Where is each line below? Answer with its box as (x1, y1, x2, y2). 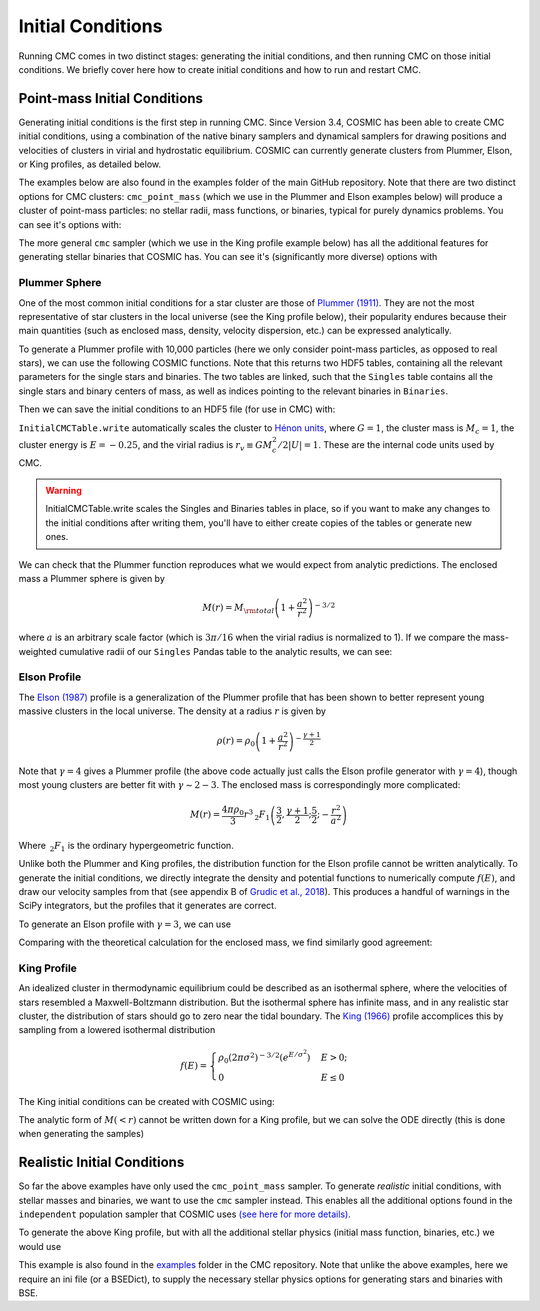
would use (18, 1240, 62, 1252)
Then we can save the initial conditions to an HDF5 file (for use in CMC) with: (18, 403, 336, 415)
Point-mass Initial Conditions (18, 90, 204, 107)
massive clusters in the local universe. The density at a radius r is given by (18, 705, 327, 717)
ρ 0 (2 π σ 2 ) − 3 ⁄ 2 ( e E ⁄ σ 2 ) (218, 1048, 311, 1065)
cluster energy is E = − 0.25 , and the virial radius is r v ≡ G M (18, 438, 273, 453)
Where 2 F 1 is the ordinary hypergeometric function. (18, 839, 234, 854)
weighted (18, 645, 57, 657)
